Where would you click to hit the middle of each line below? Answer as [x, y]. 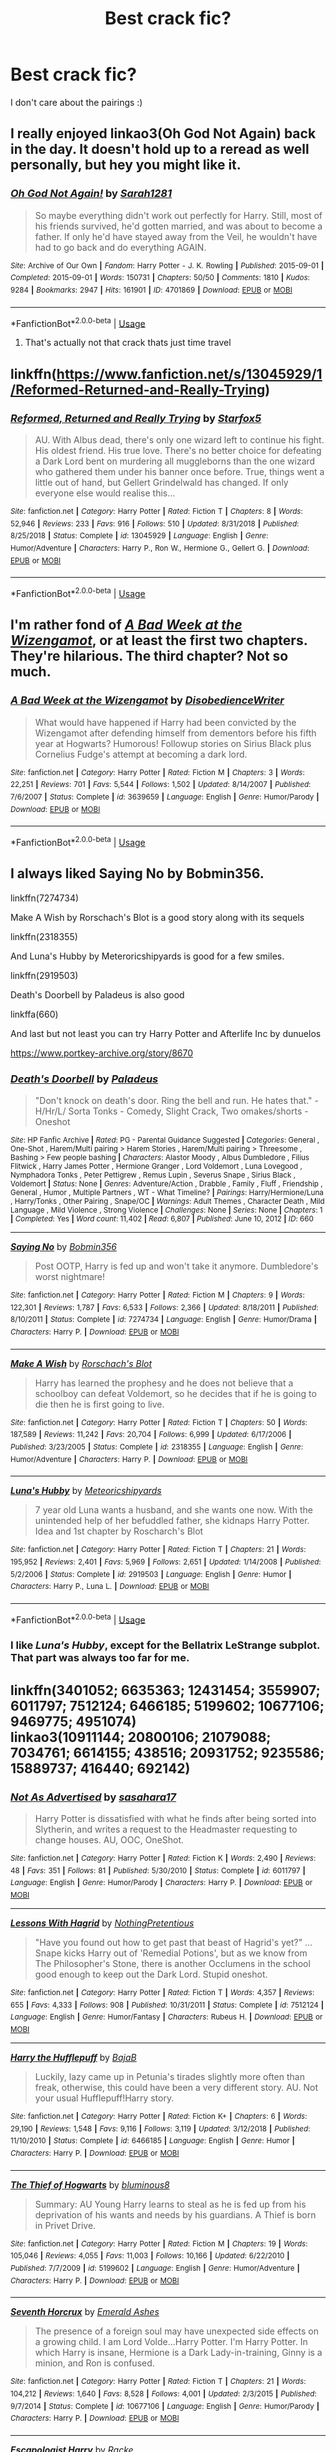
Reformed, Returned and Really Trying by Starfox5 [136, 418]
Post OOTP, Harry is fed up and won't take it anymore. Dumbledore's [176, 1266]
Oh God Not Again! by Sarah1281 [91, 194]
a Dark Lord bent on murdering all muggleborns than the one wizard [175, 461]
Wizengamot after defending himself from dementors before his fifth [175, 733]
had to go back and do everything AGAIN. [120, 247]
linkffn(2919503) [44, 975]
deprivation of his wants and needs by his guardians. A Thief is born [175, 2214]
